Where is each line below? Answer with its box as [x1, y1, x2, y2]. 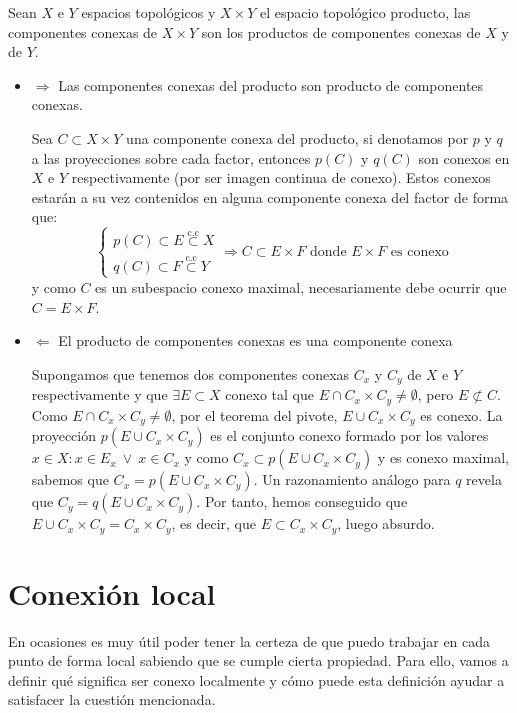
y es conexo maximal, [377, 447, 509, 468]
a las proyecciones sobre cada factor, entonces [31, 147, 311, 168]
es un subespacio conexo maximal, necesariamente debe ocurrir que [95, 276, 507, 297]
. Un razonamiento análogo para [253, 469, 451, 490]
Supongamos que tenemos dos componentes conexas [31, 363, 350, 384]
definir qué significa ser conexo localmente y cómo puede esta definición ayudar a [8, 669, 505, 690]
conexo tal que [225, 384, 314, 405]
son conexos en [418, 147, 510, 168]
